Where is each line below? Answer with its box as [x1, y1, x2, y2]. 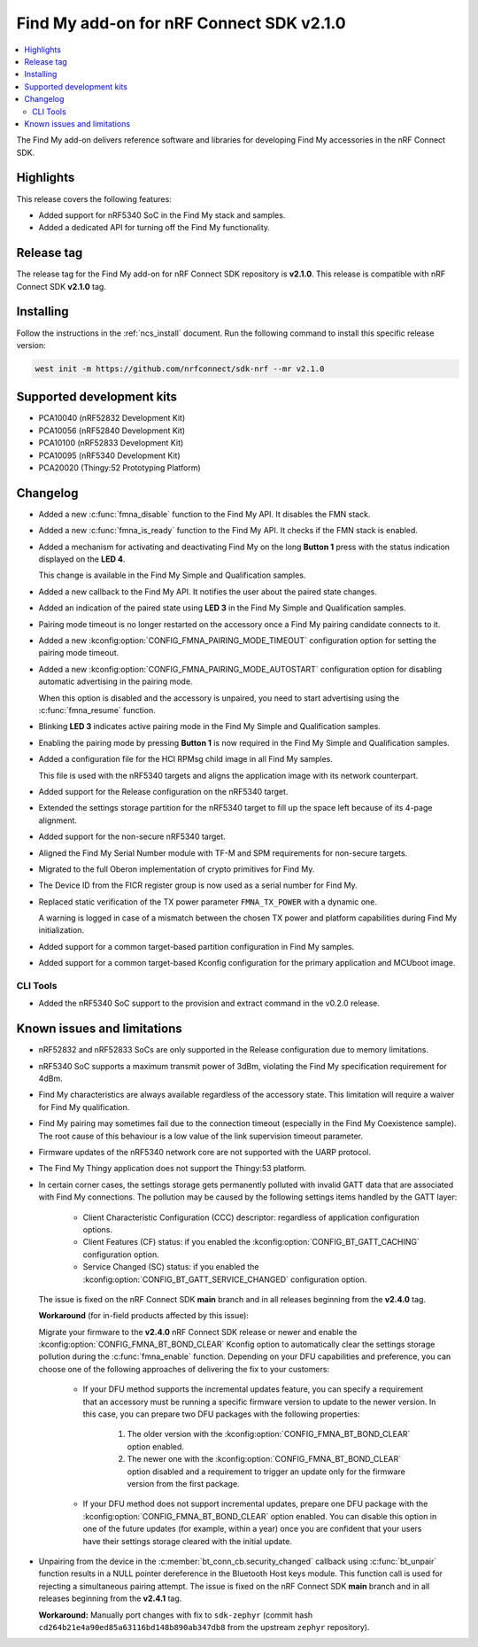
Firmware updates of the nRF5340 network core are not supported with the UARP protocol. [38, 1147, 372, 1158]
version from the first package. [127, 1479, 240, 1488]
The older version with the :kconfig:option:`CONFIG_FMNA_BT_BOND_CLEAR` [127, 1429, 411, 1440]
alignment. [38, 815, 77, 826]
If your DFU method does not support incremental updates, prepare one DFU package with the [82, 1498, 428, 1510]
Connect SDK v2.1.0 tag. [16, 281, 106, 291]
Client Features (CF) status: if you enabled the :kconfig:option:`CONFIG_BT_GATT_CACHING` [82, 1237, 420, 1247]
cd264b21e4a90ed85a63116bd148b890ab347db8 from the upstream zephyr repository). [38, 1621, 370, 1632]
